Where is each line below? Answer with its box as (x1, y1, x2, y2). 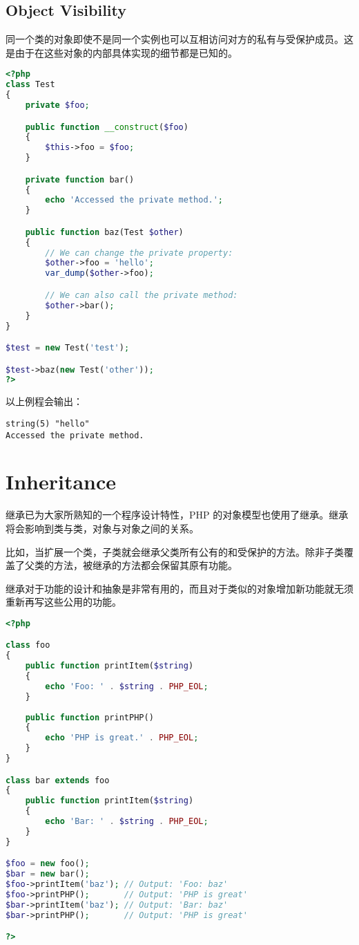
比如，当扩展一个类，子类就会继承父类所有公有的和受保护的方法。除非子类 (6, 544, 344, 559)
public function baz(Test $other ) (25, 227, 184, 237)
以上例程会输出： (6, 394, 83, 409)
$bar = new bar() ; (6, 869, 90, 879)
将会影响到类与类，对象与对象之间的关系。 (6, 521, 199, 535)
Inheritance (6, 467, 117, 496)
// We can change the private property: (45, 247, 233, 258)
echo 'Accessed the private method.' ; (45, 195, 224, 205)
